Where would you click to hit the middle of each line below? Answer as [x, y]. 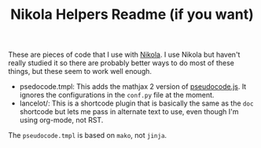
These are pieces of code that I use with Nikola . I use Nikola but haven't [124, 55]
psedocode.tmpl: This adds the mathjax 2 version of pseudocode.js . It [133, 87]
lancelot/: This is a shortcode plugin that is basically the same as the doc [136, 103]
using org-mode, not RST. [61, 120]
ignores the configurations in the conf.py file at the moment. [117, 95]
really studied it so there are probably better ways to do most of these [121, 63]
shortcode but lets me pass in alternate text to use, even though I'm [129, 112]
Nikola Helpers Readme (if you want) [132, 15]
